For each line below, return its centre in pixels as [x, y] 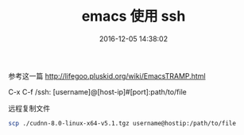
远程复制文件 [29, 108]
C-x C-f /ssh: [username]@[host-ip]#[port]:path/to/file [97, 91]
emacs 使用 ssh [134, 16]
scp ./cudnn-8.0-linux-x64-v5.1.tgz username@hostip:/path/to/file [122, 123]
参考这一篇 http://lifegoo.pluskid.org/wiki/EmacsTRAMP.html [107, 75]
